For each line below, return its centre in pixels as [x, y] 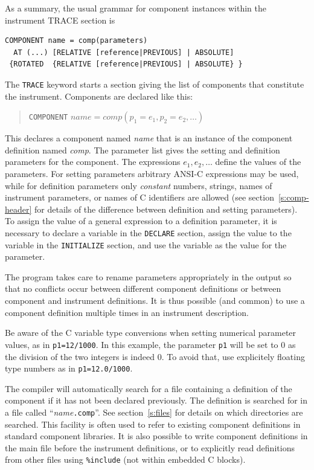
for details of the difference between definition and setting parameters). [166, 209]
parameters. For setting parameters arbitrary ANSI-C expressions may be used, [152, 173]
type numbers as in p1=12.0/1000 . [69, 368]
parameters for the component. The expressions [93, 162]
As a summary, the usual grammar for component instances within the [136, 8]
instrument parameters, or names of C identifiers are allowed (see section [139, 197]
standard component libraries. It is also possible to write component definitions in [156, 436]
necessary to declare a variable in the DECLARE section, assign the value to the [148, 232]
